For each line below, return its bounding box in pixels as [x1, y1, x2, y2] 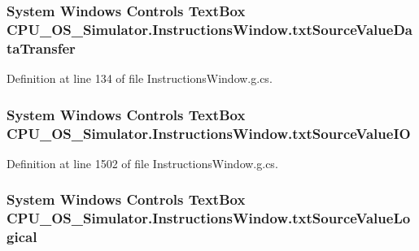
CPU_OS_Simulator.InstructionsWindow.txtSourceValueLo [7, 208, 411, 228]
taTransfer [7, 37, 76, 58]
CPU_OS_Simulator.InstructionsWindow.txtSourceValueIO [7, 123, 411, 143]
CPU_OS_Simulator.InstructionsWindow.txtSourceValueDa [7, 19, 412, 39]
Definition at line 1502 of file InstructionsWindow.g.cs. [7, 154, 278, 171]
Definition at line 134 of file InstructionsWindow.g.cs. [7, 70, 273, 87]
